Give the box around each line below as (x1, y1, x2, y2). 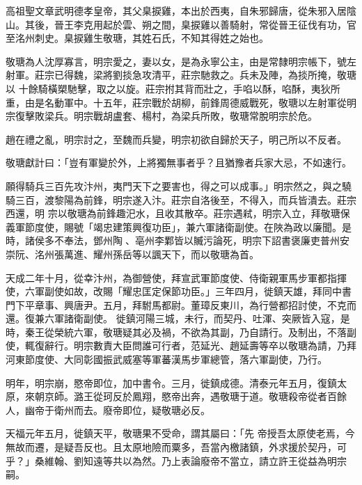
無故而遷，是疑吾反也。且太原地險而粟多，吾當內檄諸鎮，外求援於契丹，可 (6, 440, 347, 454)
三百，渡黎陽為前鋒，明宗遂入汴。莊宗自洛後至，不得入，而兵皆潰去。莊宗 (15, 192, 356, 207)
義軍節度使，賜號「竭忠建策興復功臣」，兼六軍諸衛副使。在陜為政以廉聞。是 (6, 219, 352, 234)
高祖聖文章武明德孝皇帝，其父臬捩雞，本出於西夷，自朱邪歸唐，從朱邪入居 (6, 3, 347, 17)
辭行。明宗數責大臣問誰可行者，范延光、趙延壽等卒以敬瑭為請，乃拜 (44, 338, 356, 353)
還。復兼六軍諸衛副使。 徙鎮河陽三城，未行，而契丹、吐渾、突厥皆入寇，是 (6, 311, 350, 326)
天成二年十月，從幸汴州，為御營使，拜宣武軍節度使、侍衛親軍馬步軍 (6, 270, 317, 285)
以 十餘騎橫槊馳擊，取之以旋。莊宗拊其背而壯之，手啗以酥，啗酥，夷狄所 (6, 81, 340, 95)
